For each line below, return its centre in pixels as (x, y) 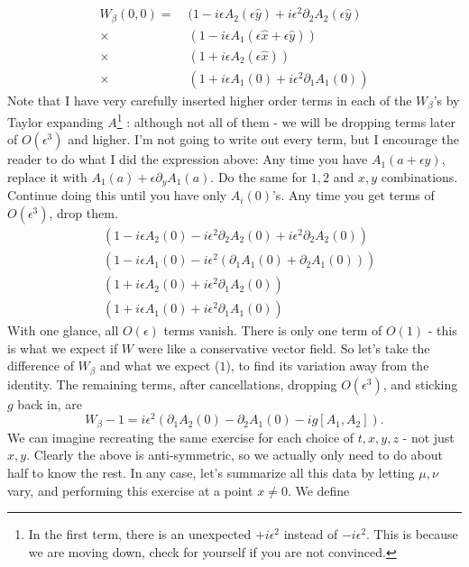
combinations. (419, 176)
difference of (41, 366)
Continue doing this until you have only (117, 195)
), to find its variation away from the (327, 366)
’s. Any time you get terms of (353, 195)
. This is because (412, 534)
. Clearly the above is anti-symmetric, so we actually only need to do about (235, 455)
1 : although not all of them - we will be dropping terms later (286, 120)
